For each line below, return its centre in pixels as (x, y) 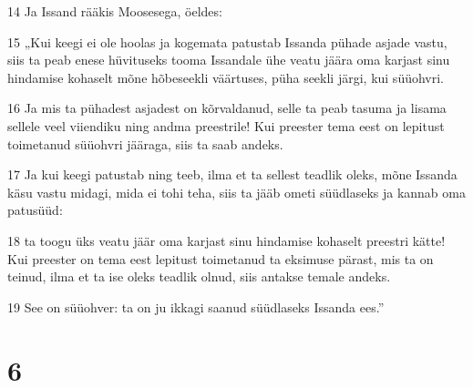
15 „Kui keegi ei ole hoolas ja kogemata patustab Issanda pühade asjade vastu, (227, 41)
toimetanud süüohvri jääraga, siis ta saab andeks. (145, 143)
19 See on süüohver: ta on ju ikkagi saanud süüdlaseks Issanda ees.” (196, 306)
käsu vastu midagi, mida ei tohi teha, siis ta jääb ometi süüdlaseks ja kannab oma (236, 192)
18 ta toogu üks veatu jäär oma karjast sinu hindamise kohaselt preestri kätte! (226, 240)
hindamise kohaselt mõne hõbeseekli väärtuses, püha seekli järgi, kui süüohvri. (226, 77)
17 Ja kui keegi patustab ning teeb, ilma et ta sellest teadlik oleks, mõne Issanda (232, 174)
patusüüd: (35, 210)
